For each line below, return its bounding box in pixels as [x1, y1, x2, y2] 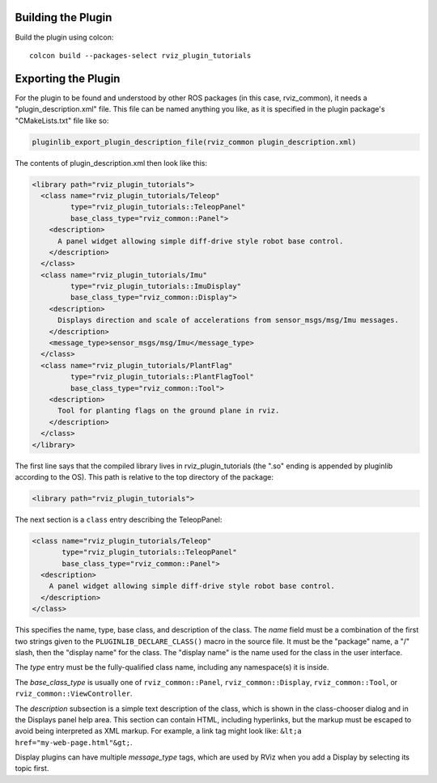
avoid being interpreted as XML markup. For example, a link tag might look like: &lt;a [15, 726, 303, 736]
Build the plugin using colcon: [15, 32, 114, 42]
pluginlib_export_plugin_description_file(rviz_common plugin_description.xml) [32, 138, 357, 146]
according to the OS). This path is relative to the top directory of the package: [15, 472, 274, 481]
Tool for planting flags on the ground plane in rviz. [57, 406, 280, 416]
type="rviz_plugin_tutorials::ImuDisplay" [70, 281, 242, 291]
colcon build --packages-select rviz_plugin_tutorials [29, 51, 252, 60]
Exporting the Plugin [15, 71, 121, 85]
